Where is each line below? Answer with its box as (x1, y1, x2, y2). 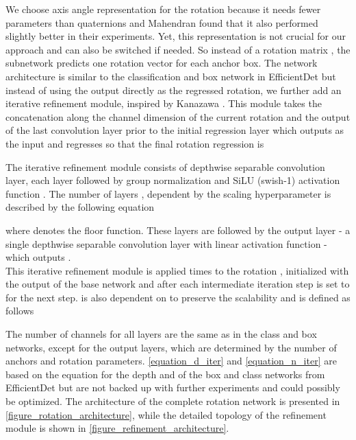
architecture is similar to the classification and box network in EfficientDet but (5, 69, 336, 83)
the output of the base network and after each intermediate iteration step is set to (5, 277, 350, 291)
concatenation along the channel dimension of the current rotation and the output (5, 109, 351, 124)
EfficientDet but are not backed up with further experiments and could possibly (5, 380, 340, 395)
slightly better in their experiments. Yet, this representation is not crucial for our (5, 29, 346, 43)
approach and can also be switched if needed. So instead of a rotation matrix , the (5, 42, 351, 56)
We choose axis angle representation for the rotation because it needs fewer (5, 2, 321, 16)
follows (5, 303, 34, 318)
